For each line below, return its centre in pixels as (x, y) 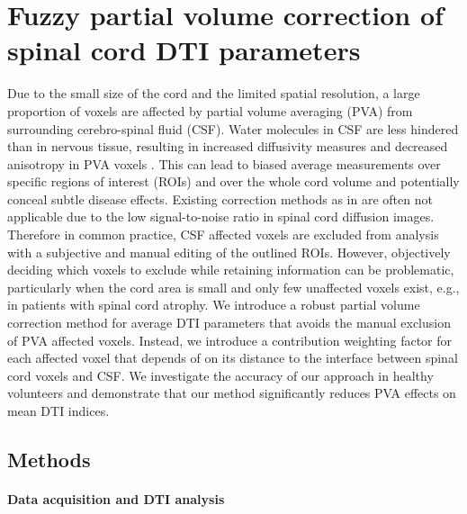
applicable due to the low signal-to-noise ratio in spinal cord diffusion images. (221, 216)
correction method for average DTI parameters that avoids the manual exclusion (229, 323)
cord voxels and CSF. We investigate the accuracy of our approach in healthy (220, 375)
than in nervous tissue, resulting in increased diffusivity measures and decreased (228, 146)
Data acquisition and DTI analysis (116, 498)
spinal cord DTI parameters (184, 50)
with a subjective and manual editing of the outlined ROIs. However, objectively (229, 252)
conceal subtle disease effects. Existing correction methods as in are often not (220, 198)
